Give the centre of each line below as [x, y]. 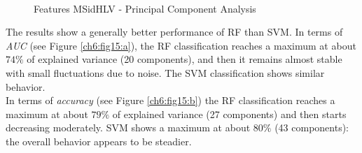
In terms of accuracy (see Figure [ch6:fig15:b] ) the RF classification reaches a [170, 100]
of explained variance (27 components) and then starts [229, 114]
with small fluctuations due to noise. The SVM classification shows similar [165, 72]
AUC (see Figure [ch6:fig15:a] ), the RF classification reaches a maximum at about [181, 45]
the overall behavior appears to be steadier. [99, 141]
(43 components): [312, 127]
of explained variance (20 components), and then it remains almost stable [185, 59]
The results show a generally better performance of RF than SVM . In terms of [174, 32]
